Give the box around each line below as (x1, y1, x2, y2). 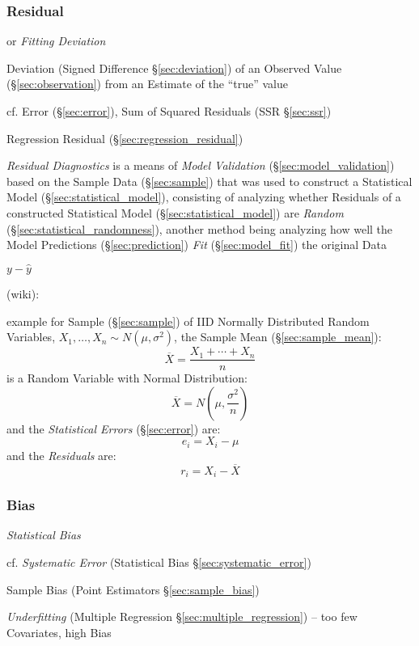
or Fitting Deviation (6, 32, 106, 49)
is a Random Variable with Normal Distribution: (6, 369, 248, 386)
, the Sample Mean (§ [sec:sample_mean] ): (174, 328, 382, 345)
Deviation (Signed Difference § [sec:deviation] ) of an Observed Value (6, 59, 342, 76)
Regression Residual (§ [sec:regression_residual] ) (6, 129, 243, 146)
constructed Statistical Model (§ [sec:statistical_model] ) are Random (6, 204, 344, 221)
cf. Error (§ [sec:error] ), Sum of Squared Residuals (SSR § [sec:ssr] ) (6, 103, 332, 119)
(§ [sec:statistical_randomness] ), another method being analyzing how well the (6, 220, 393, 237)
